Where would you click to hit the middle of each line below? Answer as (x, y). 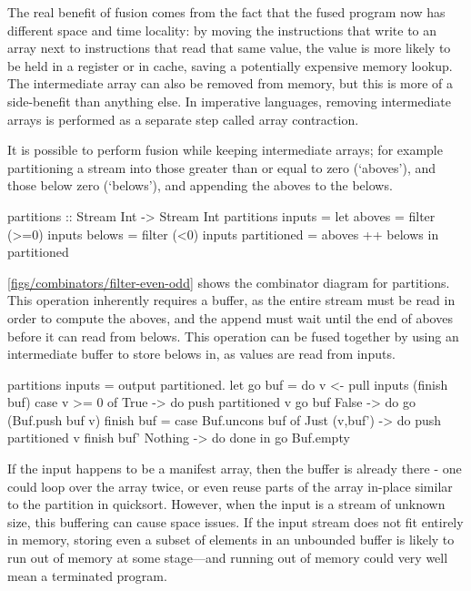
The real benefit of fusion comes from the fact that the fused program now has (226, 12)
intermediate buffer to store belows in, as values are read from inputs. (201, 354)
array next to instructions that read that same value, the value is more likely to (229, 48)
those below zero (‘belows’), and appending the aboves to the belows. (200, 185)
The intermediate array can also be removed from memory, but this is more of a (230, 83)
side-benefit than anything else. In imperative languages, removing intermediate (230, 101)
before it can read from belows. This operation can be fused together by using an (233, 336)
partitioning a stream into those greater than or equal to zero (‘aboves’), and (222, 167)
